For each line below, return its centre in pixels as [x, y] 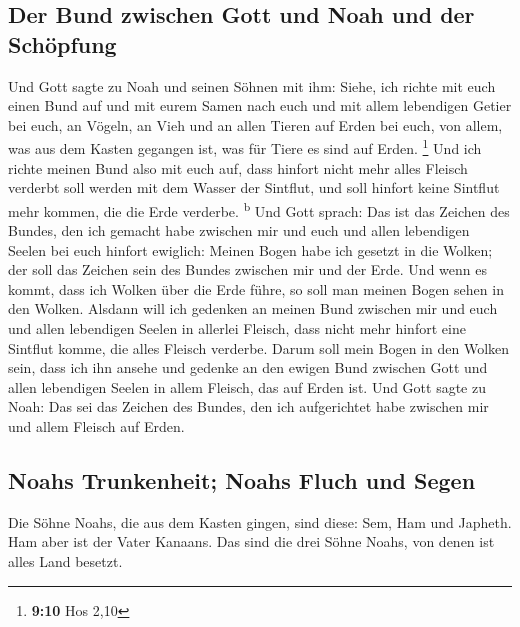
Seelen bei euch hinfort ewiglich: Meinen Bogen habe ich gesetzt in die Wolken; [250, 249]
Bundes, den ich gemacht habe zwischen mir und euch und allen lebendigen [239, 230]
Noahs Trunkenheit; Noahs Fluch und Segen [242, 479]
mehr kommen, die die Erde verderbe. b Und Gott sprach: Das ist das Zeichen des [259, 209]
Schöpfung [62, 43]
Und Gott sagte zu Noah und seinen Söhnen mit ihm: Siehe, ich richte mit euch [252, 85]
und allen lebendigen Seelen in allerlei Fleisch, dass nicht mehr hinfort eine [237, 328]
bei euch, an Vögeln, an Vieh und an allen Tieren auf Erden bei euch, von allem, [255, 124]
